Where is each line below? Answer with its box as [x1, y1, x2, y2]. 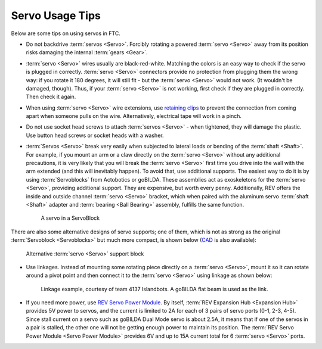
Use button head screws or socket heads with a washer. [26, 132, 164, 139]
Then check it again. [26, 93, 76, 101]
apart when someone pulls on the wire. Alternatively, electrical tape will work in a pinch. [26, 113, 241, 120]
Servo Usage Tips [11, 9, 101, 22]
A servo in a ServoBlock [41, 214, 100, 222]
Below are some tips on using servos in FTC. [11, 30, 120, 37]
